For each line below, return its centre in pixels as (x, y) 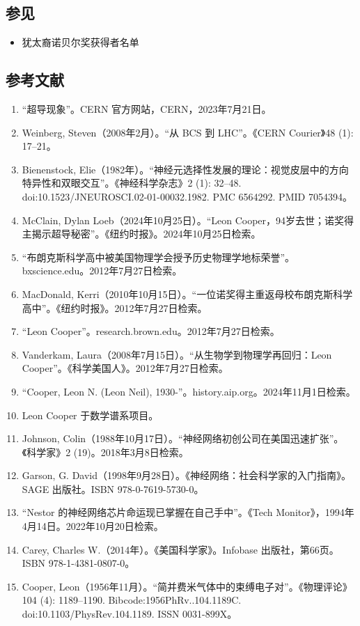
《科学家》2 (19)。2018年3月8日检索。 (105, 452)
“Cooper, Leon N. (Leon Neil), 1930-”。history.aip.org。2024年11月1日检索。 (189, 391)
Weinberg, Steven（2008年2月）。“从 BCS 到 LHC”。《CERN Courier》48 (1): (188, 132)
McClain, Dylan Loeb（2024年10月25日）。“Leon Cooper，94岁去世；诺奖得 (188, 220)
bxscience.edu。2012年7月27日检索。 (102, 271)
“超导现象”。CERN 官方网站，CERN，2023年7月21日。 (147, 109)
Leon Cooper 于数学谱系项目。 (90, 415)
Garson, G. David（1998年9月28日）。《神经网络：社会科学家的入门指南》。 (187, 475)
